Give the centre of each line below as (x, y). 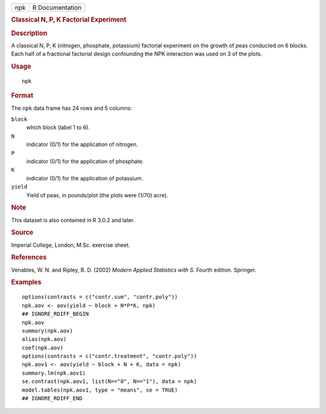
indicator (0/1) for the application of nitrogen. (82, 144)
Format (22, 95)
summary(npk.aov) (47, 331)
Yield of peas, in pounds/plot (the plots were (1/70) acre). (97, 195)
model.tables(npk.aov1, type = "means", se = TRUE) (100, 390)
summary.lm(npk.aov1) (54, 373)
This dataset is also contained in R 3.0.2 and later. (73, 220)
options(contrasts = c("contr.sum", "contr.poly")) (100, 297)
